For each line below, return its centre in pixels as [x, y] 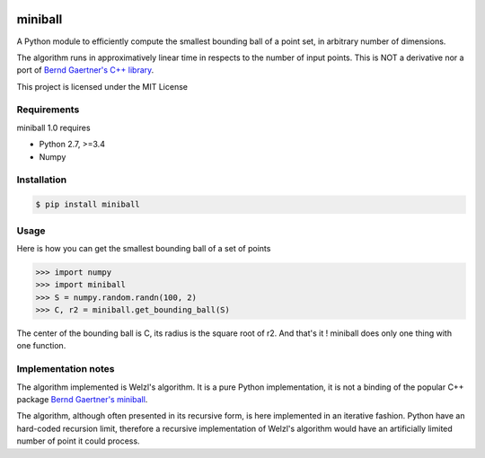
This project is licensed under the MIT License [102, 86]
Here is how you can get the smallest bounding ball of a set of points [144, 248]
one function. [41, 346]
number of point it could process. [78, 441]
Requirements [48, 110]
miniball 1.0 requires [53, 128]
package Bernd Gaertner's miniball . [82, 399]
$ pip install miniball [88, 205]
